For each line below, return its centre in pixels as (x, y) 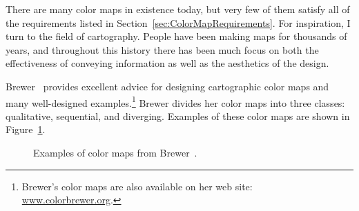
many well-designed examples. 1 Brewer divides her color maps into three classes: (175, 101)
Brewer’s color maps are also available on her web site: (137, 186)
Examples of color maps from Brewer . (115, 152)
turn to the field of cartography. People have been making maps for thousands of (176, 36)
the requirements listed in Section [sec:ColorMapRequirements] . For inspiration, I (178, 22)
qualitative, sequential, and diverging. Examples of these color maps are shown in (178, 115)
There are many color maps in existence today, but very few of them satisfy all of (178, 9)
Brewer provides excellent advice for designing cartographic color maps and (167, 86)
